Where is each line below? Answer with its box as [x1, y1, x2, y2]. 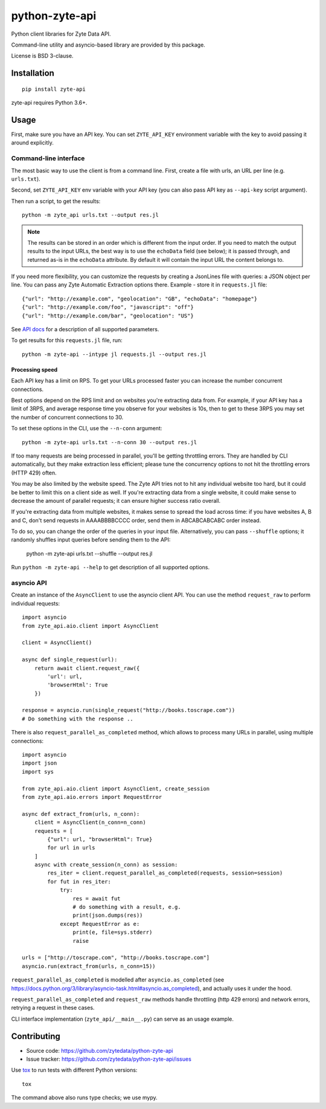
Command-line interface [11, 154, 85, 163]
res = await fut [72, 895, 121, 902]
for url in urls [47, 844, 95, 852]
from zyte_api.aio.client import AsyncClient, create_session [22, 785, 210, 792]
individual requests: [11, 600, 60, 607]
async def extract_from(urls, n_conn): [22, 810, 140, 817]
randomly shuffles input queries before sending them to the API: [11, 536, 171, 543]
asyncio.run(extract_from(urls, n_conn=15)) [22, 963, 156, 969]
